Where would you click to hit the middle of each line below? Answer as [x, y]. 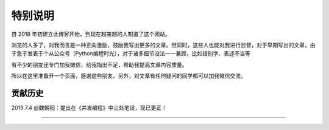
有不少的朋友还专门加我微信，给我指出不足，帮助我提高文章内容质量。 [99, 64]
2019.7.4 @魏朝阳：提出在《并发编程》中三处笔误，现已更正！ [89, 108]
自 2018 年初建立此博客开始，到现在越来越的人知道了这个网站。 [91, 34]
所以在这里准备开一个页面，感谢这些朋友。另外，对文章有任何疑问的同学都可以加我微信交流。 [129, 76]
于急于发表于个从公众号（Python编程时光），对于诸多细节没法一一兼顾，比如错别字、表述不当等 [131, 53]
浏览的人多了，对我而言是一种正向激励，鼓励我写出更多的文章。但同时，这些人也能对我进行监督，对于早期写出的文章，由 [163, 45]
